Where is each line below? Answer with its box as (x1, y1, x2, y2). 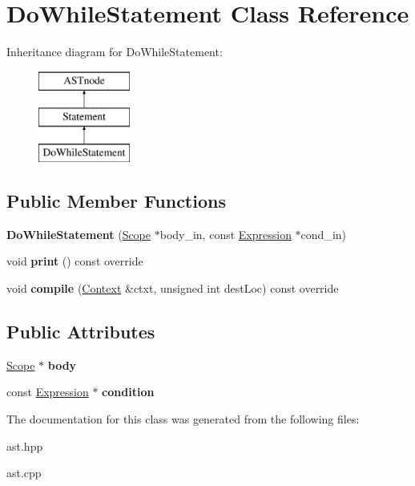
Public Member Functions (6, 188, 226, 213)
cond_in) (300, 225, 347, 242)
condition (102, 383, 155, 400)
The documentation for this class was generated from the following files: (6, 411, 360, 427)
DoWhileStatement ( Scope (6, 225, 151, 242)
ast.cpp (6, 464, 42, 481)
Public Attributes (6, 319, 155, 344)
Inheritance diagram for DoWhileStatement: (6, 43, 223, 60)
